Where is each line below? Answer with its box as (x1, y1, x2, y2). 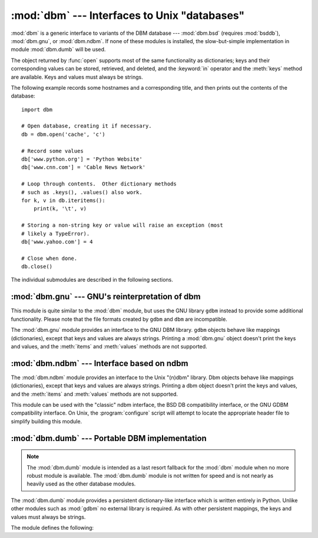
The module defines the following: (11, 524, 94, 531)
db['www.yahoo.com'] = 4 (21, 238, 93, 245)
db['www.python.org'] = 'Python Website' (21, 156, 143, 162)
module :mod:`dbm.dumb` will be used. (11, 46, 106, 53)
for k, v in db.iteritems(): (21, 197, 105, 204)
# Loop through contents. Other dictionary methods (21, 181, 177, 187)
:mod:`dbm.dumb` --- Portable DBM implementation (11, 433, 207, 443)
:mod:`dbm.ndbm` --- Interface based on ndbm (11, 358, 188, 369)
